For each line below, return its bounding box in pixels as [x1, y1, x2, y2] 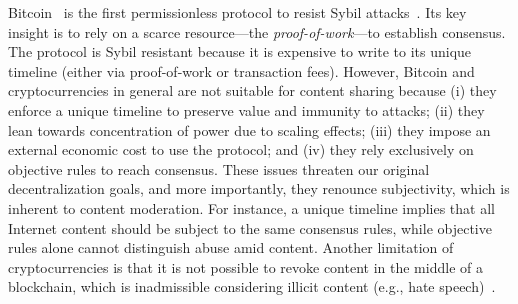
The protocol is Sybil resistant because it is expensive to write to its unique [8, 41, 472, 62]
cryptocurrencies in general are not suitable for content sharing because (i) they [8, 80, 497, 101]
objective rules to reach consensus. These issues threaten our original [8, 158, 430, 179]
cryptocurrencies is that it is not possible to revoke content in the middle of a [8, 256, 483, 277]
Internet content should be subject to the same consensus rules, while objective [8, 217, 492, 238]
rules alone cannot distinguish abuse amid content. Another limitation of [8, 237, 454, 258]
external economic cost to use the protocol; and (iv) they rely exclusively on [8, 139, 474, 160]
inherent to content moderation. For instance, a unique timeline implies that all [8, 197, 495, 218]
